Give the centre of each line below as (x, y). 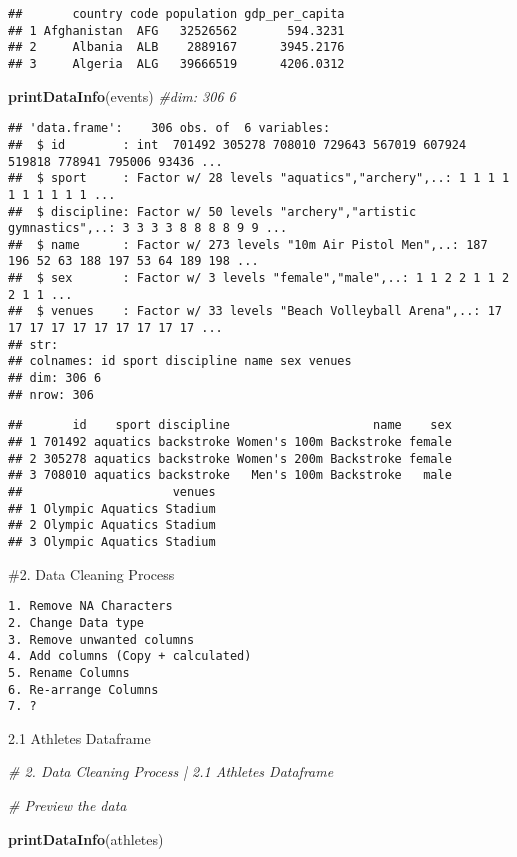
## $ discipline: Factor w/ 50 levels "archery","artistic (212, 211)
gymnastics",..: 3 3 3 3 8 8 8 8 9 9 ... (148, 228)
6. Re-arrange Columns (83, 689)
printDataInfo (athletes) (86, 838)
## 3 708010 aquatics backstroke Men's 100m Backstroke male (230, 475)
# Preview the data (67, 805)
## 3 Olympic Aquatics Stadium (112, 541)
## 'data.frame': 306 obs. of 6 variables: (169, 128)
